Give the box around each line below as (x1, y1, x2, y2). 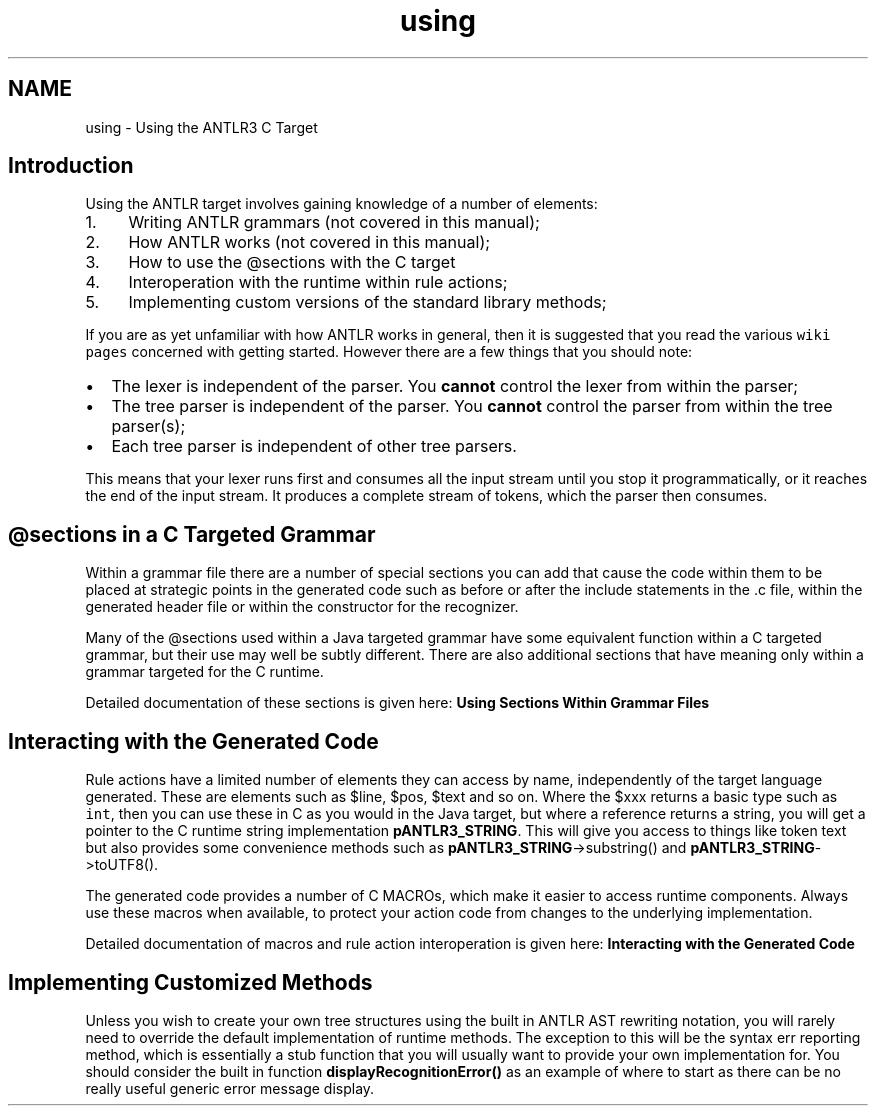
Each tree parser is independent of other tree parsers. (111, 436, 517, 457)
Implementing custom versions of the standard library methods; (128, 292, 607, 313)
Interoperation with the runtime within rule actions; (128, 272, 508, 293)
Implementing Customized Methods (8, 969, 373, 995)
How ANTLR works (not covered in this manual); (128, 232, 491, 253)
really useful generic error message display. (85, 1079, 375, 1097)
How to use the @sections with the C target (128, 252, 456, 273)
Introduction (8, 153, 134, 179)
